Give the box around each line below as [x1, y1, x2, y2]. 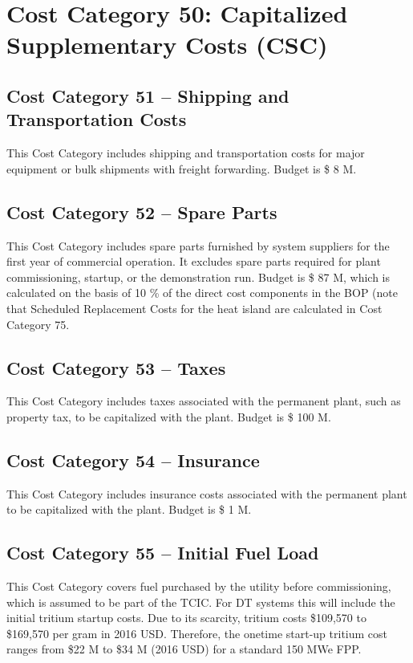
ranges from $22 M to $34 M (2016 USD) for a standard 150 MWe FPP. [6, 641, 362, 657]
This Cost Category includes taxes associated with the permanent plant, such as [6, 393, 401, 409]
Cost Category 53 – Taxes [6, 355, 226, 380]
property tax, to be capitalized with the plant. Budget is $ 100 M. [6, 408, 331, 425]
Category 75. [6, 315, 70, 332]
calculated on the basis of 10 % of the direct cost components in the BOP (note [6, 284, 398, 301]
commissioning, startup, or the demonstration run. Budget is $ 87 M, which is [6, 268, 390, 285]
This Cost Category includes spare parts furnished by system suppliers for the [6, 237, 390, 254]
